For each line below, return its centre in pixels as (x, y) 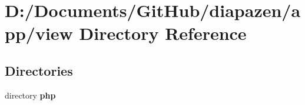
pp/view (39, 33)
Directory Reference (163, 33)
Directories (39, 70)
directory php (30, 95)
